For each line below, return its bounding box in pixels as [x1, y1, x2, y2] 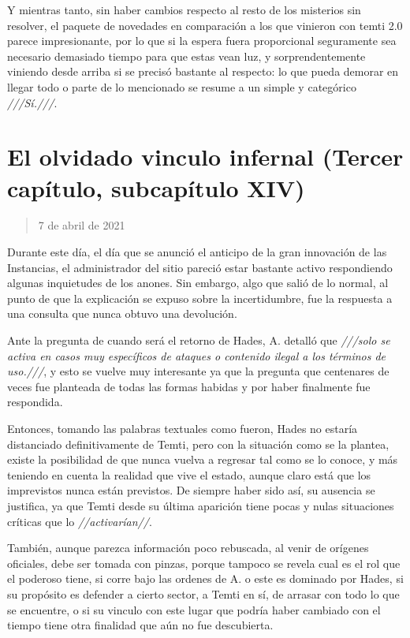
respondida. [7, 394, 63, 410]
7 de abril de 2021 [38, 217, 125, 233]
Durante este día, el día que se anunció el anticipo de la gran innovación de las [7, 244, 387, 260]
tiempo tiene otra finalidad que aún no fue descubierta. [7, 617, 274, 633]
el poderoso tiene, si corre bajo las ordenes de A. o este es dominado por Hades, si [7, 570, 404, 587]
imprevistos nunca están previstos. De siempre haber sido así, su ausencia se [7, 482, 375, 498]
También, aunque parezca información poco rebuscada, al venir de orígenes [7, 539, 369, 556]
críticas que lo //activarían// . [7, 513, 152, 529]
